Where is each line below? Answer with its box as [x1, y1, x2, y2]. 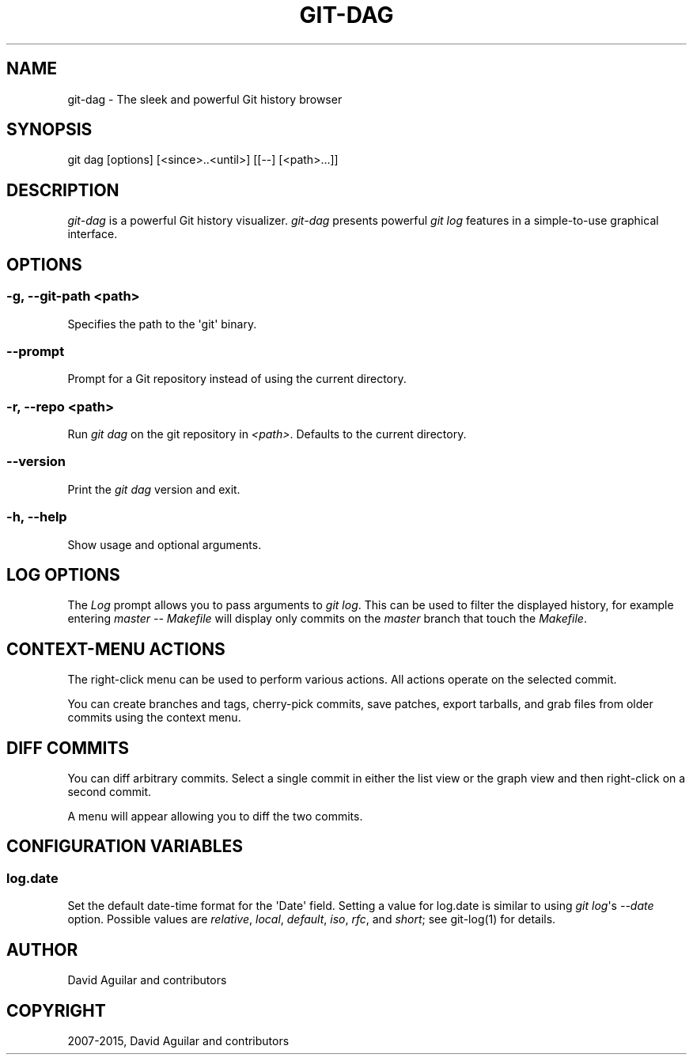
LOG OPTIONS [6, 564, 120, 585]
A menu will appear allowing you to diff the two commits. [67, 809, 363, 824]
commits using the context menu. [67, 710, 241, 725]
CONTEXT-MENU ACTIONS [6, 638, 225, 659]
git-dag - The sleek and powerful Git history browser [67, 92, 343, 106]
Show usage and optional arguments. [67, 537, 262, 551]
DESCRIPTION [6, 180, 119, 200]
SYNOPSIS [6, 119, 93, 140]
